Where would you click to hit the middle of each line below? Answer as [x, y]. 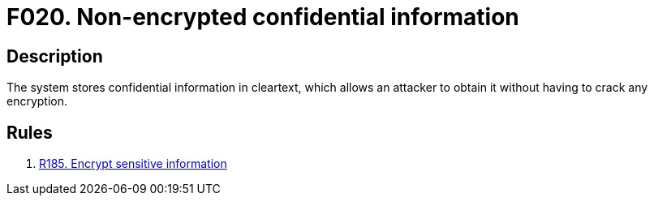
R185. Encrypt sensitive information [133, 164]
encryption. [37, 101]
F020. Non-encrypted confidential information [263, 17]
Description [55, 56]
